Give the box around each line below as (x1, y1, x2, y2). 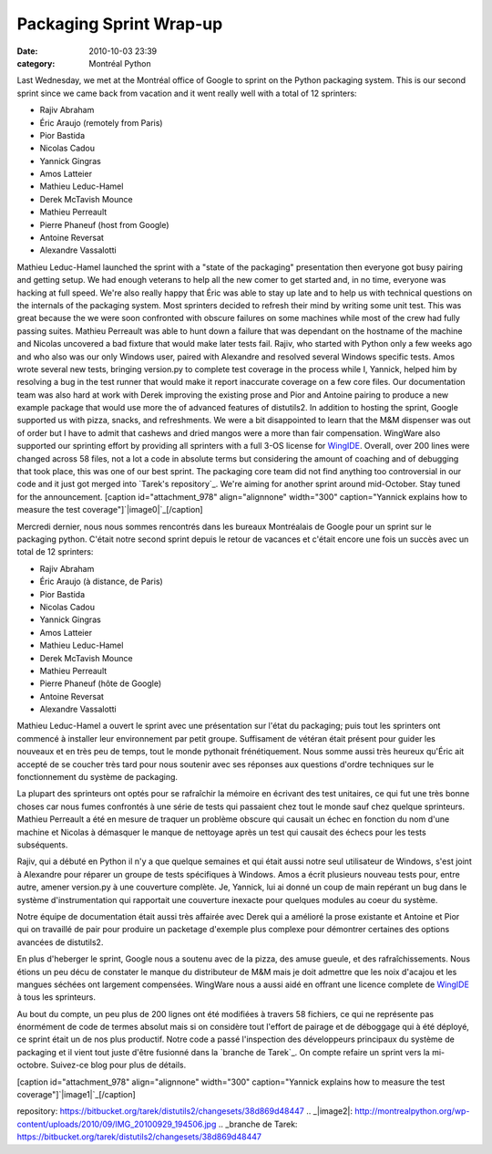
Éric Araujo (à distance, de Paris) (39, 576, 163, 587)
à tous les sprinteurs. (16, 992, 96, 1003)
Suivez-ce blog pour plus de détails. (50, 1059, 187, 1071)
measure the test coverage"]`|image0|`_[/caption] (16, 504, 204, 515)
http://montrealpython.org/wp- (354, 1106, 470, 1117)
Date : (16, 46, 38, 57)
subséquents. (16, 839, 68, 850)
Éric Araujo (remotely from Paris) (39, 117, 163, 128)
